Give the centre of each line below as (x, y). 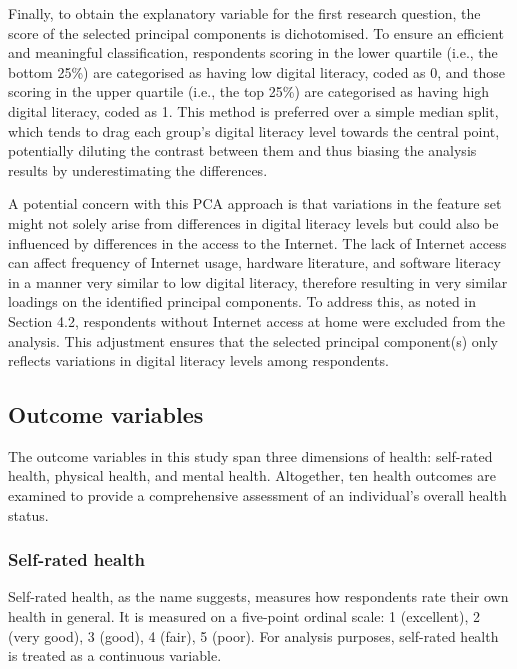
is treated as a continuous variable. (115, 655)
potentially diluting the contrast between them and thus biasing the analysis (242, 150)
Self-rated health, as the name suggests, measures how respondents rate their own (258, 596)
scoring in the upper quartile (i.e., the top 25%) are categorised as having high (249, 91)
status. (28, 514)
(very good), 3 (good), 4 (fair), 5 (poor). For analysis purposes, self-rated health (253, 635)
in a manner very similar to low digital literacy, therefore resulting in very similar (258, 281)
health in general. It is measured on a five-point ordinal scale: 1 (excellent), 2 (244, 616)
